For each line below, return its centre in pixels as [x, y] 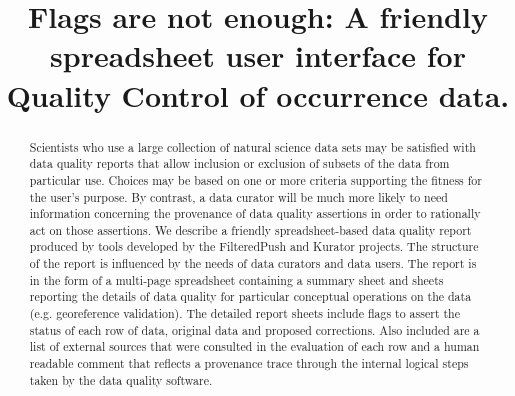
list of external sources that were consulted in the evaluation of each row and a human [254, 346]
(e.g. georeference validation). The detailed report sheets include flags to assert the [244, 313]
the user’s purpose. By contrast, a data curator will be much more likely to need [238, 196]
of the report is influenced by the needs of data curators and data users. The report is [253, 263]
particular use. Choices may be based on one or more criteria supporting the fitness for [255, 179]
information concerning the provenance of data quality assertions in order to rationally [255, 213]
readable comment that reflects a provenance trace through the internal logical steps [249, 363]
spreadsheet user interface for [258, 55]
